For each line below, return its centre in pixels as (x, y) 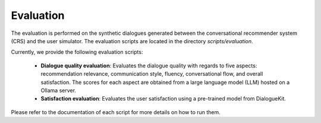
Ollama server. (59, 90)
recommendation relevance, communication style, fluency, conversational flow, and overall (152, 74)
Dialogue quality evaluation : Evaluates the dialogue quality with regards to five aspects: (149, 66)
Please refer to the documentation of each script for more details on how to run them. (116, 112)
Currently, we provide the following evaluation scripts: (77, 52)
